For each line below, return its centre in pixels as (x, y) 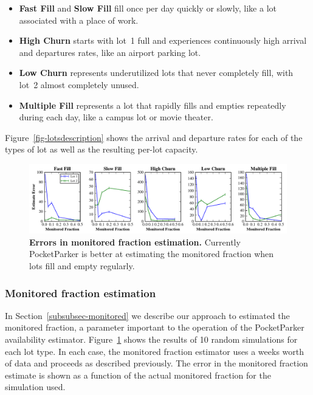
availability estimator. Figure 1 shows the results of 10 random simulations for (151, 339)
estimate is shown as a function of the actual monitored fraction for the (138, 375)
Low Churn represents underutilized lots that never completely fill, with (156, 73)
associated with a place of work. (79, 20)
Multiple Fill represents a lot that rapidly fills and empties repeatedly (153, 105)
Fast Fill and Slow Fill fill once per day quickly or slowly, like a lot (148, 8)
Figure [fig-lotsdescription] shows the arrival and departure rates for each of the (154, 137)
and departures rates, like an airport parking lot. (110, 52)
